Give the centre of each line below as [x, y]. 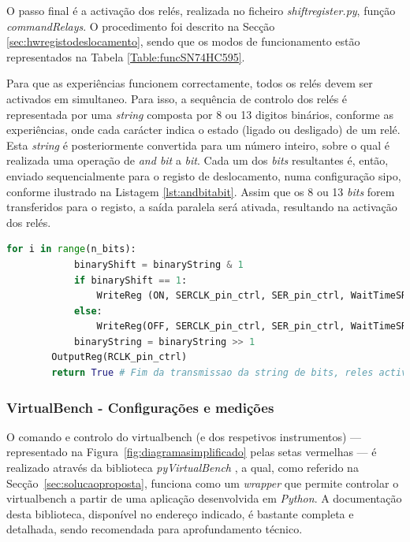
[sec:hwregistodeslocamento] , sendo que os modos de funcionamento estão [183, 41]
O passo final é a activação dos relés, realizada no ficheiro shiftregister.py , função [201, 10]
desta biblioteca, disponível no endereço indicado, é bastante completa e [180, 513]
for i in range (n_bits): [71, 249]
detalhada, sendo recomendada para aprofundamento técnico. [155, 529]
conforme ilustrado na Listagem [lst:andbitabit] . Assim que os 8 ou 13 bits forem [201, 191]
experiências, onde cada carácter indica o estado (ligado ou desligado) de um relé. [203, 130]
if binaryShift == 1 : [130, 280]
